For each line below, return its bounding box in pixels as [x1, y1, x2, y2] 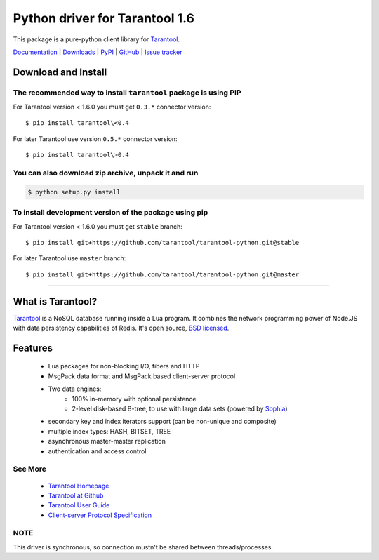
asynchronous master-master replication [48, 437, 166, 446]
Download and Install [13, 66, 107, 78]
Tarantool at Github [48, 491, 104, 500]
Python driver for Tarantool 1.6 [13, 11, 194, 26]
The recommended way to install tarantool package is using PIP [13, 88, 241, 98]
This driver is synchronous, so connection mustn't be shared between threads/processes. [13, 542, 274, 551]
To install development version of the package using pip [13, 208, 208, 218]
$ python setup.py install [27, 188, 121, 196]
